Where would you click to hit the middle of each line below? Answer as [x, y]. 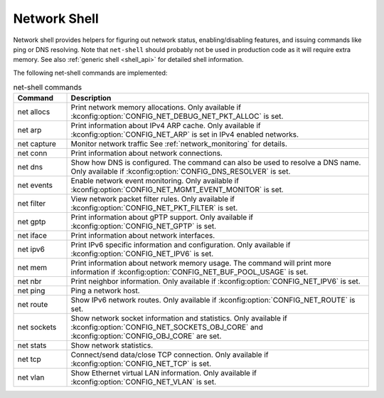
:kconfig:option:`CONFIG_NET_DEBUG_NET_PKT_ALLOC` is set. [177, 116]
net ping [31, 290]
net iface [32, 236]
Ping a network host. [105, 290]
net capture [37, 144]
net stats [32, 345]
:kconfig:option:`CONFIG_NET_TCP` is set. [141, 364]
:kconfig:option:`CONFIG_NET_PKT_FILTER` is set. [154, 208]
